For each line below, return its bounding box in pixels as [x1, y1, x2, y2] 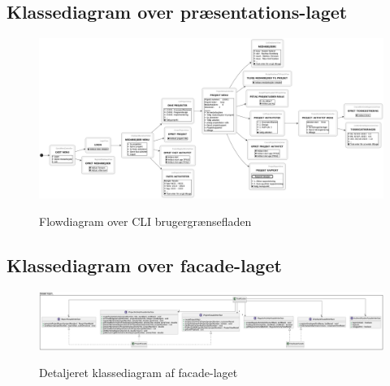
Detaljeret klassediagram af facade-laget [39, 364, 238, 381]
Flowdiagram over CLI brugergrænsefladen [39, 212, 252, 229]
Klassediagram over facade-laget [6, 252, 282, 277]
